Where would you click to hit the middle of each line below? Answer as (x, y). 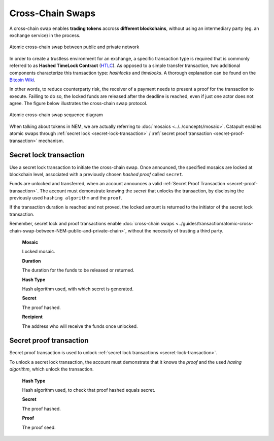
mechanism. (51, 141)
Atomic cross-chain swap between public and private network (74, 47)
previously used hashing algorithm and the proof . (66, 198)
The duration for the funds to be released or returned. (78, 270)
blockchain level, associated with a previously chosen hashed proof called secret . (96, 174)
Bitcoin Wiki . (22, 80)
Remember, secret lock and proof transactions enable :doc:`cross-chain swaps (92, 224)
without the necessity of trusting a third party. (176, 230)
